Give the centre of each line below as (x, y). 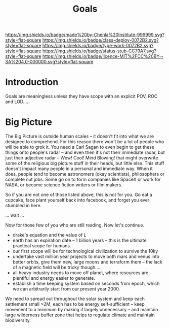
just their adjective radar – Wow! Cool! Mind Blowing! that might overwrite (82, 158)
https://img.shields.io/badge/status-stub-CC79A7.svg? (99, 51)
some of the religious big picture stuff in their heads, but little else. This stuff (85, 163)
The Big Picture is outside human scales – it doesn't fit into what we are (80, 136)
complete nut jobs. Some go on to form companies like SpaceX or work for (83, 179)
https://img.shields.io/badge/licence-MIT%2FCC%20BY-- (103, 56)
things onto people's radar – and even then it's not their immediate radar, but (85, 152)
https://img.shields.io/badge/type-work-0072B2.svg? (98, 46)
